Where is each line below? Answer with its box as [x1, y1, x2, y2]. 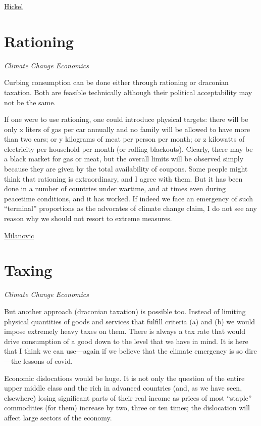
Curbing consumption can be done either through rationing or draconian [4, 77, 229, 88]
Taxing [4, 260, 53, 280]
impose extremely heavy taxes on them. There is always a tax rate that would [4, 326, 245, 336]
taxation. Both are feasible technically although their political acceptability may [4, 87, 252, 97]
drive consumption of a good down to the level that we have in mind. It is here [4, 335, 248, 346]
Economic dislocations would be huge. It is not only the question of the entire [4, 372, 245, 383]
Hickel [4, 1, 23, 11]
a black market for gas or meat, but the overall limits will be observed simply [4, 153, 244, 164]
